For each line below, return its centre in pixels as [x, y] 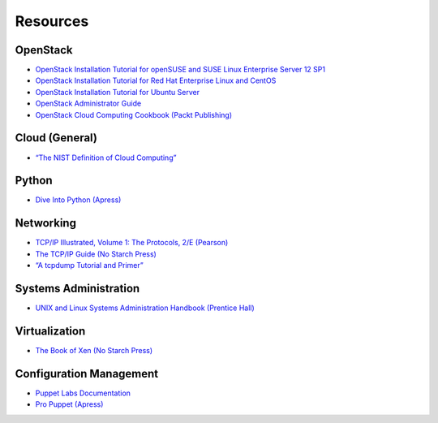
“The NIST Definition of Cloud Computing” [106, 158]
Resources [52, 21]
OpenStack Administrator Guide [88, 104]
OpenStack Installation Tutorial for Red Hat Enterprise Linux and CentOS [156, 80]
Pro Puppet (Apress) [69, 404]
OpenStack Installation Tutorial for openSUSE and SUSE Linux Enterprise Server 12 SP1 [180, 70]
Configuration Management [87, 373]
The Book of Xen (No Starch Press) [94, 350]
